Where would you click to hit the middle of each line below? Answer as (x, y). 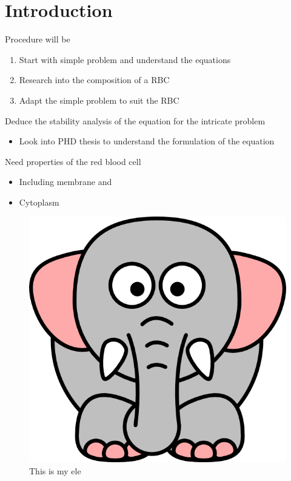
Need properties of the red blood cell (73, 161)
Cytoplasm (39, 202)
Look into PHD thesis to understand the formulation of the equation (147, 141)
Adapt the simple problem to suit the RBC (99, 100)
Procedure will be (38, 39)
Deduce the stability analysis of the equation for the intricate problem (135, 120)
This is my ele (55, 470)
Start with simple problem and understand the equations (125, 59)
